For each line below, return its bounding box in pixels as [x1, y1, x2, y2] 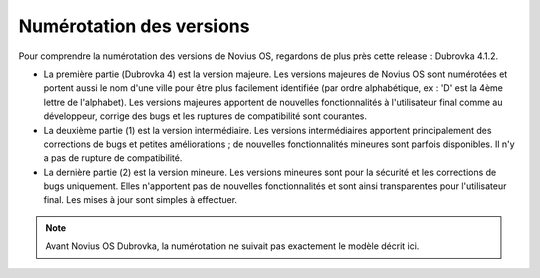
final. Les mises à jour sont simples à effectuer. [43, 194, 238, 206]
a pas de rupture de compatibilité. [43, 152, 183, 164]
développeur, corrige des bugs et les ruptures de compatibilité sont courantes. [43, 110, 368, 122]
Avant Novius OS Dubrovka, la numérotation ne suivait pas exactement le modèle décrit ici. [45, 240, 420, 252]
